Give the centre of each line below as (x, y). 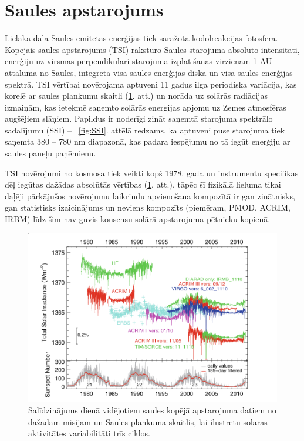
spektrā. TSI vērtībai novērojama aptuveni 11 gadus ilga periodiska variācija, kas (151, 84)
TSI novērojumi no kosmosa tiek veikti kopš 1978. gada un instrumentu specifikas (152, 173)
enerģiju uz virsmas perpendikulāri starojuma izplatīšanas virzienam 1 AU (139, 61)
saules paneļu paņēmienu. (50, 153)
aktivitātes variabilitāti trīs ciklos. (89, 433)
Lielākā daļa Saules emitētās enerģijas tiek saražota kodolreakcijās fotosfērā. (141, 38)
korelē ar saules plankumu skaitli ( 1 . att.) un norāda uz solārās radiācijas (136, 96)
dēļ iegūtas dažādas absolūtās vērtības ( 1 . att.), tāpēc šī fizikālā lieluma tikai (143, 184)
